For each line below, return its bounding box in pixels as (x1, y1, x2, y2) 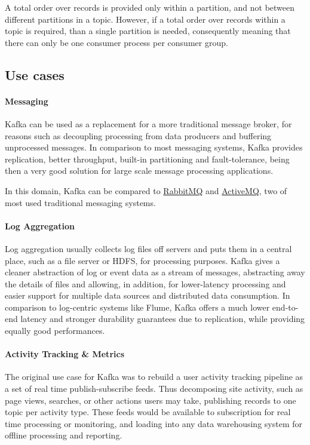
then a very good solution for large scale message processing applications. (5, 164, 274, 177)
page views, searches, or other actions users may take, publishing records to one (5, 394, 296, 406)
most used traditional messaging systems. (5, 196, 156, 208)
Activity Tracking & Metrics (5, 348, 124, 360)
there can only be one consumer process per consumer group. (5, 36, 228, 48)
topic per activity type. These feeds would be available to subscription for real (5, 406, 291, 418)
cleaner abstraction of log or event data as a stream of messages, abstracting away (5, 266, 305, 278)
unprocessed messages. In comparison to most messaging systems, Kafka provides (5, 141, 303, 154)
